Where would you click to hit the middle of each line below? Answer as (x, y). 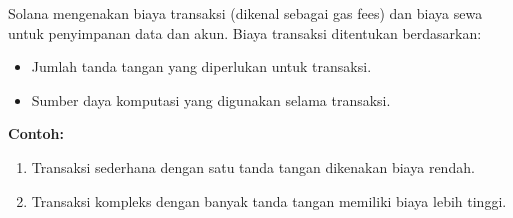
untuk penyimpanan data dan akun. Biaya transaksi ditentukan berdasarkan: (245, 32)
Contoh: (36, 133)
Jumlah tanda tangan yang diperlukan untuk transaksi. (201, 66)
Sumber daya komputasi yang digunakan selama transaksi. (211, 99)
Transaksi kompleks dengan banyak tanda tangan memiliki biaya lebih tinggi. (269, 200)
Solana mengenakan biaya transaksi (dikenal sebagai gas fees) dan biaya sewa (245, 13)
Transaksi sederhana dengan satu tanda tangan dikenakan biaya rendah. (253, 166)
